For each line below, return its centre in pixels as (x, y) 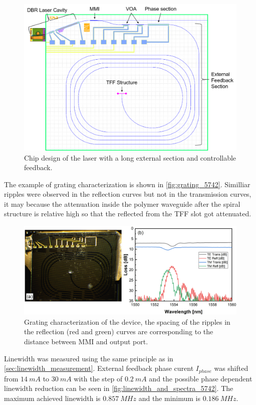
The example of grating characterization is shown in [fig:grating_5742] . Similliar (127, 184)
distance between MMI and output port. (86, 342)
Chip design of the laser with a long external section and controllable (130, 157)
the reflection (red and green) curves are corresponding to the (119, 331)
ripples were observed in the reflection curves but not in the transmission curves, (128, 194)
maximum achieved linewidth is (52, 398)
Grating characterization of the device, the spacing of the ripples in (127, 321)
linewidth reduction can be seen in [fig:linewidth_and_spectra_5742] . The (119, 388)
